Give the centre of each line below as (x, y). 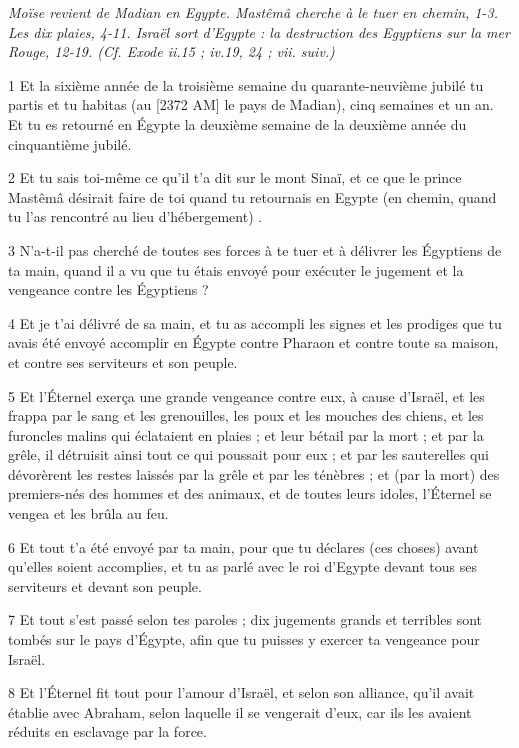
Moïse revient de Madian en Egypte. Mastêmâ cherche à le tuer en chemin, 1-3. (253, 12)
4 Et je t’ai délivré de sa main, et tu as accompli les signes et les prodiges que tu (255, 322)
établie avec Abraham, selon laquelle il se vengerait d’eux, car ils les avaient (240, 711)
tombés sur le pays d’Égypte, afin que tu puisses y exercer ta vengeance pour (244, 639)
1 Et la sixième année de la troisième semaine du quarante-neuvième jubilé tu (246, 84)
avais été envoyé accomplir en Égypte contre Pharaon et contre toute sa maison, (253, 342)
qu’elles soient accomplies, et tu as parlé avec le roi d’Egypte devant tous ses (242, 566)
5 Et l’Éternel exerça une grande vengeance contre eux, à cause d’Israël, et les (246, 395)
